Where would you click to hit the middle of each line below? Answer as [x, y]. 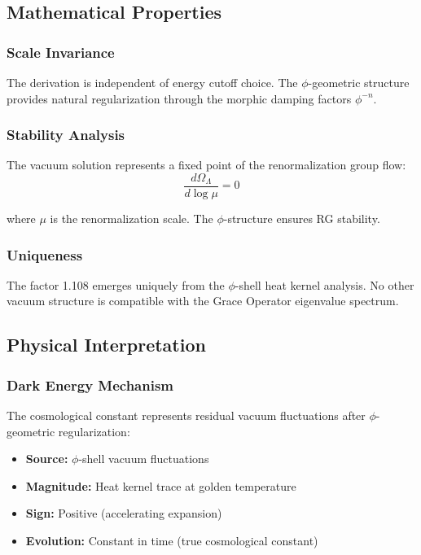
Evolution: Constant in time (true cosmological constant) [172, 541]
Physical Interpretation [106, 345]
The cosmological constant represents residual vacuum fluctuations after [186, 415]
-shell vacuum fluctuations [144, 459]
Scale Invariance [61, 52]
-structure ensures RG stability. [302, 219]
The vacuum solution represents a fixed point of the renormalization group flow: [206, 165]
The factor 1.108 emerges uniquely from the [116, 284]
